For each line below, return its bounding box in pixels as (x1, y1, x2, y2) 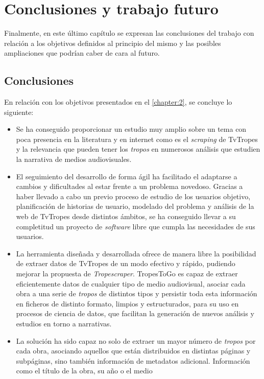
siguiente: (4, 106, 34, 117)
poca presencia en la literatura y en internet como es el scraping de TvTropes (16, 133, 258, 144)
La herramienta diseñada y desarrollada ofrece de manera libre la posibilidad (16, 248, 256, 258)
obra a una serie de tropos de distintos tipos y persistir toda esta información (16, 288, 257, 299)
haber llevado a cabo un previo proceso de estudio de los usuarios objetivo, (16, 191, 251, 201)
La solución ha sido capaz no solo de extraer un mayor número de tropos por (16, 335, 256, 346)
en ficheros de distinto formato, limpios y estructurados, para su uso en (16, 298, 239, 309)
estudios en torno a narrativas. (16, 318, 112, 328)
